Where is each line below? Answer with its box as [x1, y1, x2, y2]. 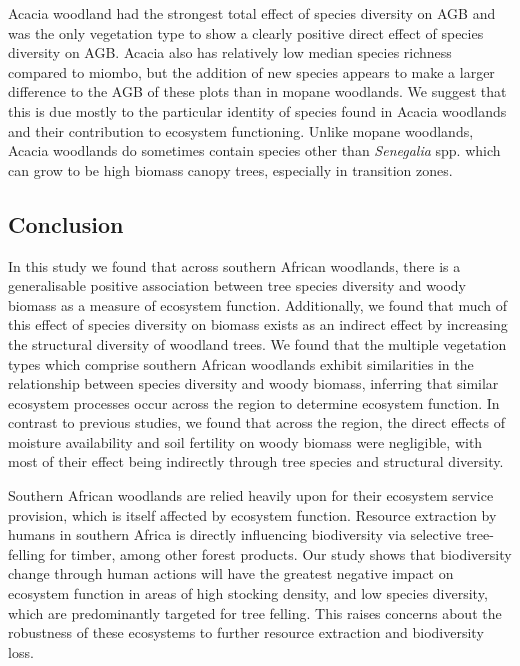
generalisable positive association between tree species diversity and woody [8, 275, 466, 296]
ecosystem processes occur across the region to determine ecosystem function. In [8, 392, 500, 413]
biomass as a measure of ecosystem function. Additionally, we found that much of [8, 294, 508, 315]
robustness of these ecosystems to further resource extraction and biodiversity [8, 622, 484, 643]
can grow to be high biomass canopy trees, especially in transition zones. [8, 159, 453, 180]
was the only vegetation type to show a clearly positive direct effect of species [8, 22, 484, 43]
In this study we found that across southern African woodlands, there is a [8, 255, 461, 276]
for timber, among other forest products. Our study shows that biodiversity [49, 543, 512, 564]
